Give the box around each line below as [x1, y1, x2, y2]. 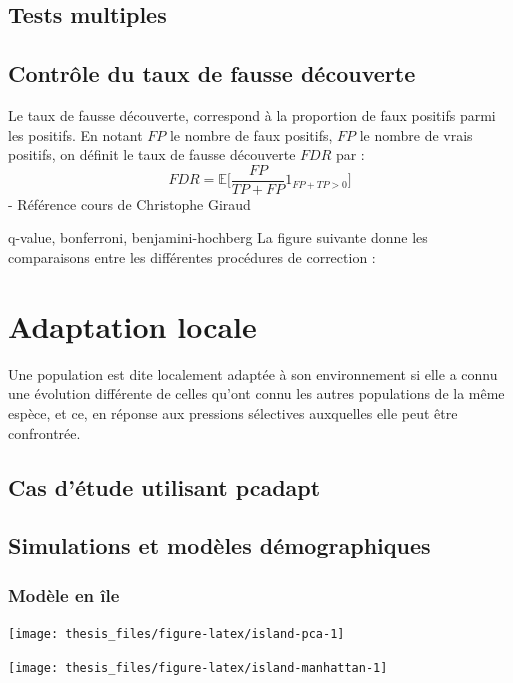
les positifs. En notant [8, 124, 143, 145]
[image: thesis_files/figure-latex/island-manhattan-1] [8, 660, 388, 675]
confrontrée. [8, 422, 81, 443]
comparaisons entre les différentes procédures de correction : [8, 247, 376, 268]
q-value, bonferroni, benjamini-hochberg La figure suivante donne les [8, 227, 428, 248]
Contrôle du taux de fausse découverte [8, 58, 416, 89]
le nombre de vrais [359, 124, 473, 145]
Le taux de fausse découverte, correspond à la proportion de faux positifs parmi [8, 104, 496, 125]
